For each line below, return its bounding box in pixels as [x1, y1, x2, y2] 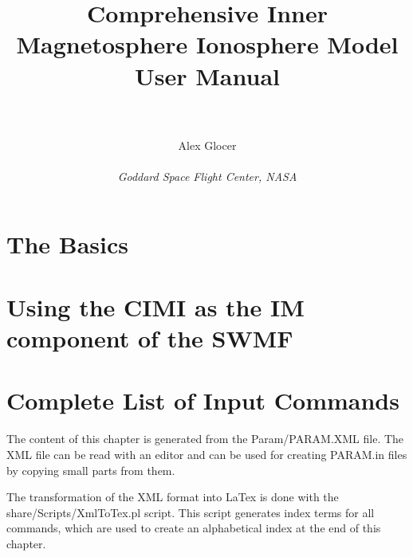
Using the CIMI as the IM [6, 290, 305, 323]
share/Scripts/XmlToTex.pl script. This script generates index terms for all [6, 504, 375, 520]
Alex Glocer [178, 136, 237, 153]
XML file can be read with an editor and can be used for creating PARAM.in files [6, 445, 407, 462]
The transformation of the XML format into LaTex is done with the [6, 488, 339, 505]
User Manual [135, 59, 280, 92]
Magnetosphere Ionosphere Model [16, 28, 399, 61]
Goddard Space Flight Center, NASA [117, 167, 297, 184]
